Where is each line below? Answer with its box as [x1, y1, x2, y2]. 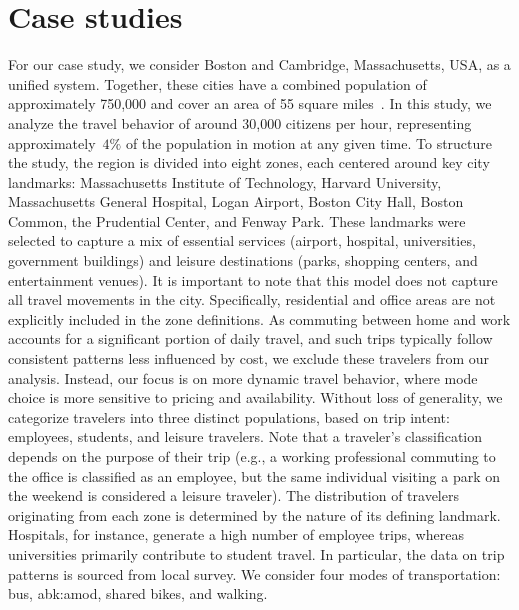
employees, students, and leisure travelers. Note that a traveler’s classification [8, 426, 483, 447]
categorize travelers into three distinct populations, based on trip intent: [8, 406, 450, 427]
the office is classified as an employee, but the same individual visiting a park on [8, 465, 501, 486]
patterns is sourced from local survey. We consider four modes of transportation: [8, 563, 501, 584]
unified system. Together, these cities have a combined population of [8, 73, 427, 94]
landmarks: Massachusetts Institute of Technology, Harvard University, [8, 171, 442, 192]
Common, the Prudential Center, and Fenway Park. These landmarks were [8, 210, 466, 231]
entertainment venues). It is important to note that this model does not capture [8, 269, 498, 290]
